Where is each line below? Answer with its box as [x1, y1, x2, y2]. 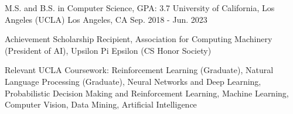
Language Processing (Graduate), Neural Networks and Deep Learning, [5, 75, 261, 87]
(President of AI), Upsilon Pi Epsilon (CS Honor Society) [5, 44, 212, 56]
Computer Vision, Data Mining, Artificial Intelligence [5, 98, 197, 110]
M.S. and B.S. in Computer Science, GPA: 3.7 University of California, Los [5, 2, 275, 13]
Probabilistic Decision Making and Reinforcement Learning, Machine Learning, [5, 87, 289, 99]
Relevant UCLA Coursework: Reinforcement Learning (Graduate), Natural [5, 64, 274, 76]
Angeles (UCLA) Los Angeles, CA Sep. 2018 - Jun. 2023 [5, 13, 207, 25]
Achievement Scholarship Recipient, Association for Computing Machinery [5, 33, 272, 45]
